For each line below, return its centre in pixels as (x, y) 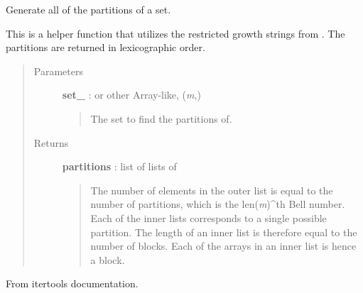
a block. (108, 259)
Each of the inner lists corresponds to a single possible (208, 217)
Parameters (58, 71)
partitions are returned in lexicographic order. (105, 47)
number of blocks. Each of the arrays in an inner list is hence (223, 246)
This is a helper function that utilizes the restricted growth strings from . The (175, 33)
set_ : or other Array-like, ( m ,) (131, 95)
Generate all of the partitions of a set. (88, 9)
